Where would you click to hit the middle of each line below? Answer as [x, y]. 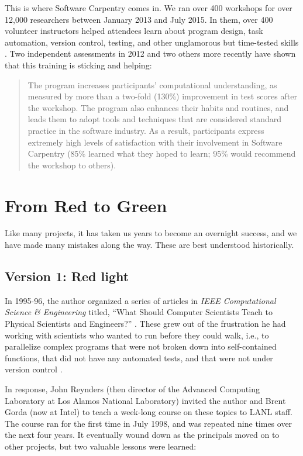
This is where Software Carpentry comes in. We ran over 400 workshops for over [149, 8]
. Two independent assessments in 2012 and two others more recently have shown [150, 53]
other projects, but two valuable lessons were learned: [101, 446]
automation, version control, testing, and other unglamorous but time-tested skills [152, 42]
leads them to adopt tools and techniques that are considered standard [155, 119]
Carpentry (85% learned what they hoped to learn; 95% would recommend [162, 153]
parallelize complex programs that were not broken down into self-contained [141, 346]
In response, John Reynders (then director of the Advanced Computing [132, 388]
